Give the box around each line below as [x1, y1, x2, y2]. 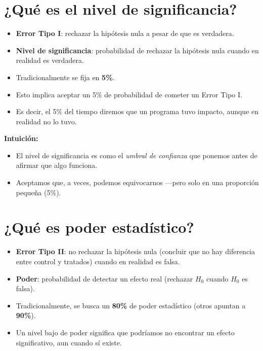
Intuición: [4, 133, 38, 144]
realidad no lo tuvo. [16, 116, 77, 126]
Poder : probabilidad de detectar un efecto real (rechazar [16, 273, 193, 284]
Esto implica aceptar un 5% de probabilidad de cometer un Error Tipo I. [16, 89, 242, 99]
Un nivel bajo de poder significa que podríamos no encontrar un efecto [16, 327, 235, 337]
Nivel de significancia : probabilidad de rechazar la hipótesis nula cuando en [16, 45, 259, 55]
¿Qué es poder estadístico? [4, 217, 194, 237]
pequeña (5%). [16, 187, 61, 197]
